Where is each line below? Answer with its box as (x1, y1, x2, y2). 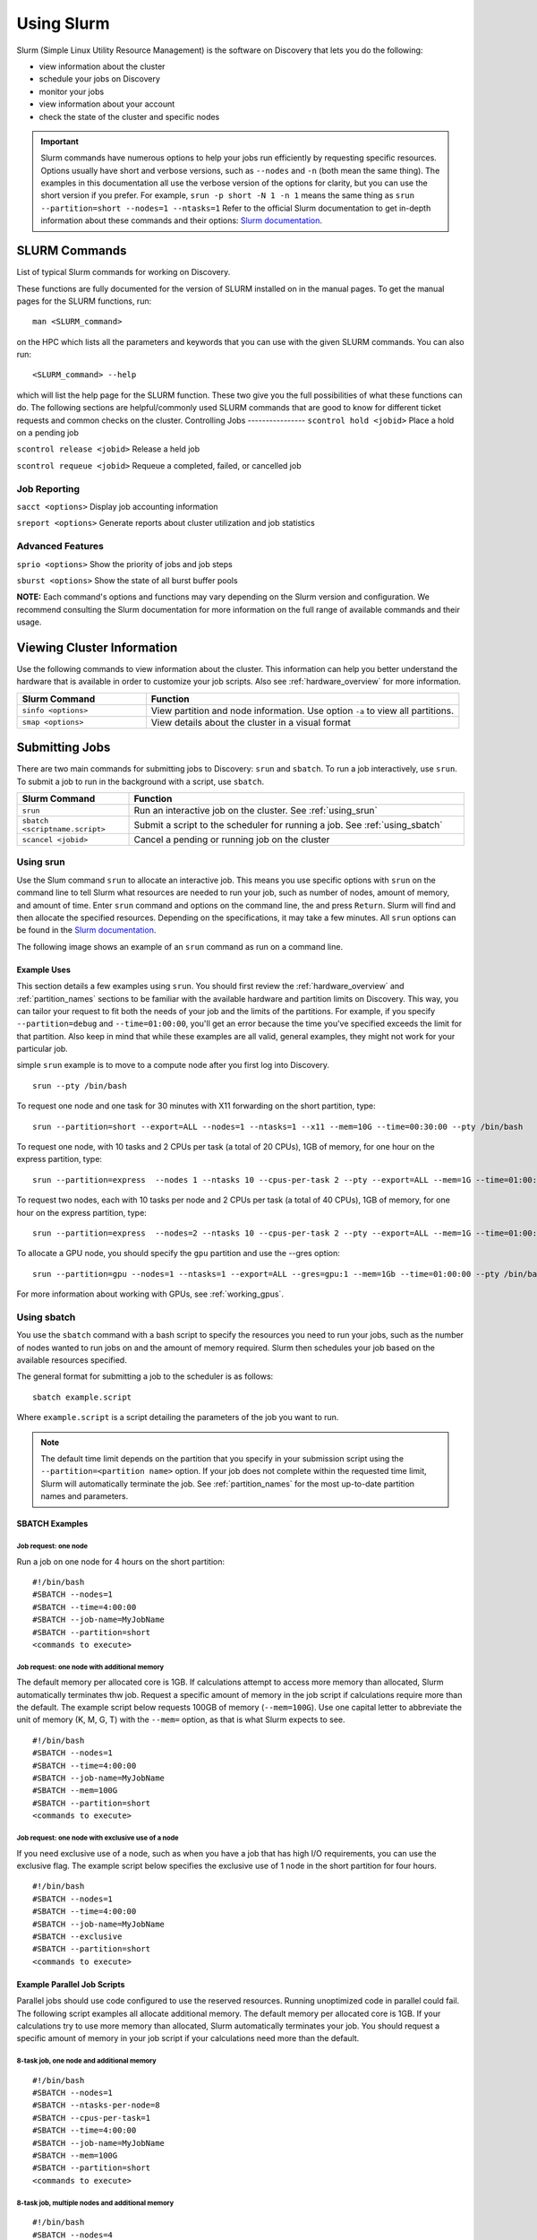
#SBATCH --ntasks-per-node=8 (32, 2100, 160, 2110)
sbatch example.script (32, 1391, 132, 1402)
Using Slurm (16, 13, 111, 33)
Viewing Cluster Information (16, 640, 178, 655)
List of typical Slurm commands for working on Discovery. (16, 267, 231, 278)
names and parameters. (40, 1491, 129, 1502)
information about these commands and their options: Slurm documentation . (40, 215, 322, 226)
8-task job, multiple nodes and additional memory (16, 2198, 175, 2208)
